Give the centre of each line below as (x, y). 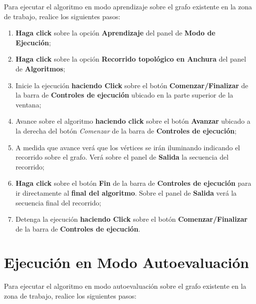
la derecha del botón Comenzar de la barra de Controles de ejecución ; (126, 130)
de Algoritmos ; (40, 68)
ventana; (28, 104)
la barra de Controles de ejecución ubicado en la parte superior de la (124, 95)
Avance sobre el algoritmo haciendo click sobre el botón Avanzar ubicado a (133, 121)
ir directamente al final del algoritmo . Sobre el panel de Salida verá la (126, 192)
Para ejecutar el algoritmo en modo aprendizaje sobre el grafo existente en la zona (128, 6)
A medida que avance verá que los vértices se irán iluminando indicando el (128, 147)
